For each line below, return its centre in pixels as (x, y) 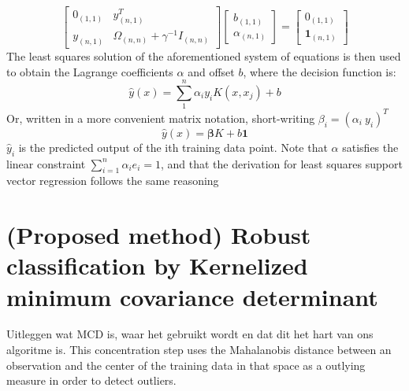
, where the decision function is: (320, 71)
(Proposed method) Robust (159, 235)
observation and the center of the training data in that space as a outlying (186, 365)
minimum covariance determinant (192, 296)
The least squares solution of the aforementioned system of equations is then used (204, 55)
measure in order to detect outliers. (91, 380)
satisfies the (370, 147)
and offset (211, 71)
